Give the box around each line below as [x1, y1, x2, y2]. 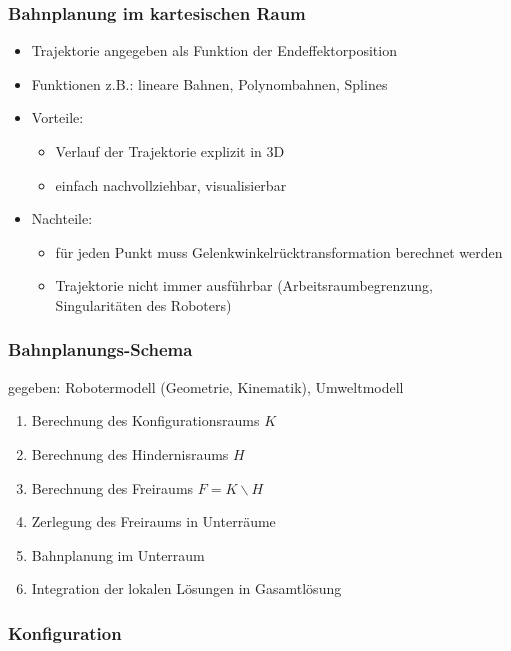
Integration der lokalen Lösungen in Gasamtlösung [31, 578, 342, 599]
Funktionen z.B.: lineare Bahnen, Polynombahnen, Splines [31, 73, 388, 94]
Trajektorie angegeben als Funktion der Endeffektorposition [31, 40, 397, 61]
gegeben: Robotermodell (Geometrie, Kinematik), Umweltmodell [8, 376, 404, 397]
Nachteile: [31, 208, 93, 229]
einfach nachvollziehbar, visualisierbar [55, 174, 287, 195]
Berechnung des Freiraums [31, 477, 194, 498]
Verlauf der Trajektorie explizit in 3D [55, 141, 285, 161]
